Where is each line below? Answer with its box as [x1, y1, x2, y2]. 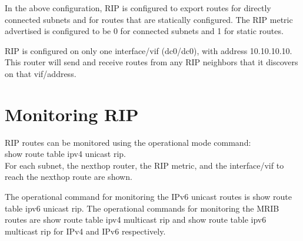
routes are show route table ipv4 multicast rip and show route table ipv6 [5, 213, 267, 226]
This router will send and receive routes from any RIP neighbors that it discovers [5, 56, 298, 68]
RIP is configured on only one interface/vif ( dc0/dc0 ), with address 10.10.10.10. [5, 44, 292, 56]
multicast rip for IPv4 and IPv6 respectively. [5, 225, 166, 237]
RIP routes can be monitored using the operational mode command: [5, 136, 251, 148]
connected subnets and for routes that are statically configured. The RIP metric [5, 13, 293, 25]
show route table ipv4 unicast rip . [5, 148, 126, 160]
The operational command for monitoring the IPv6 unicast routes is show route [5, 190, 292, 203]
